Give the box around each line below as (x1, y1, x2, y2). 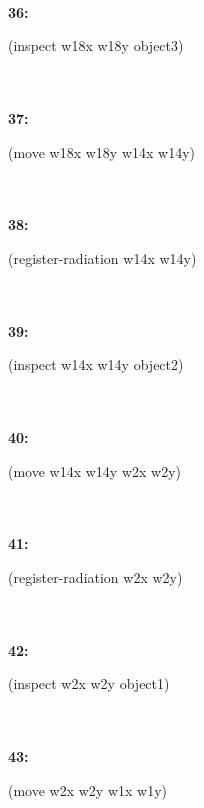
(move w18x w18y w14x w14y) (8, 141, 196, 162)
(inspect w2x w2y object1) (8, 673, 170, 694)
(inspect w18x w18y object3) (8, 35, 184, 56)
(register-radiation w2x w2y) (8, 567, 183, 588)
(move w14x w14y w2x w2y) (8, 460, 182, 481)
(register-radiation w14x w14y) (8, 247, 197, 268)
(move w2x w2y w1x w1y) (8, 779, 168, 800)
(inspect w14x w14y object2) (8, 354, 184, 375)
